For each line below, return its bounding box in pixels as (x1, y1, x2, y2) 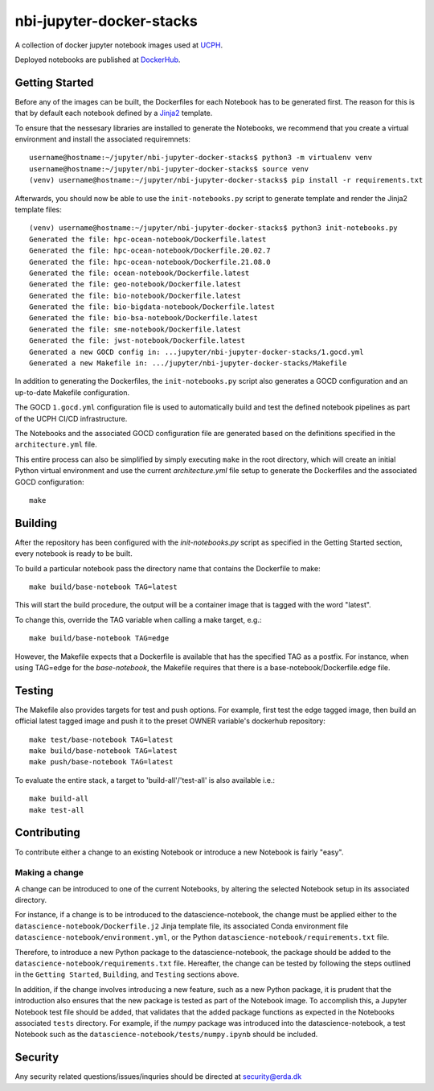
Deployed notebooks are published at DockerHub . (14, 55, 181, 64)
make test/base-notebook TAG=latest (29, 735, 174, 744)
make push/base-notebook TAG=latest (29, 757, 174, 767)
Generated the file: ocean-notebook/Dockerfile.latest (29, 268, 250, 278)
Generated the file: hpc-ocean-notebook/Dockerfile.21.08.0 (29, 257, 271, 266)
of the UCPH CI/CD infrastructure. (14, 414, 128, 423)
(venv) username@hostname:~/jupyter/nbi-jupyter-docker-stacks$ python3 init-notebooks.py (29, 224, 398, 233)
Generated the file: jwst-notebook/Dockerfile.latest (29, 336, 245, 345)
